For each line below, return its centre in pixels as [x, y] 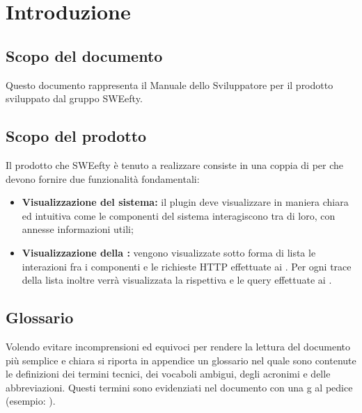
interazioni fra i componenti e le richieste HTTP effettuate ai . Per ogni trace [187, 266]
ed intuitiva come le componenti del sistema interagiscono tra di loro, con [179, 215]
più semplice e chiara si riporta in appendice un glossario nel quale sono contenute [181, 360]
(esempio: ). [31, 401]
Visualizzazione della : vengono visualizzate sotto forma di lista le [169, 252]
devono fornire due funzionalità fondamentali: [103, 178]
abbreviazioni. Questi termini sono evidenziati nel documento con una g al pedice [179, 387]
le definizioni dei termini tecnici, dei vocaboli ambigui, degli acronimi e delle [168, 374]
